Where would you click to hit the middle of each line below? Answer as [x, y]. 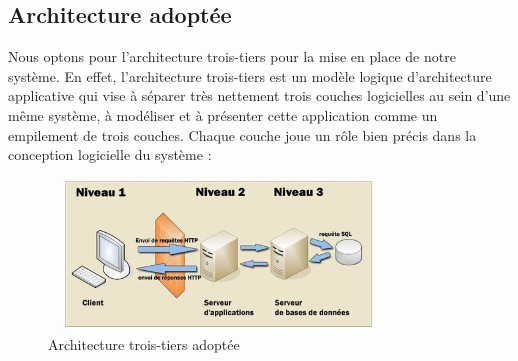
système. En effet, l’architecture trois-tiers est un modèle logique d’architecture [250, 75]
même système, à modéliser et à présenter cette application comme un [223, 114]
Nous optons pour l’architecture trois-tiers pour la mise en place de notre [232, 56]
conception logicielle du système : [110, 154]
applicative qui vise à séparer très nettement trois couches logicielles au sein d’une [259, 95]
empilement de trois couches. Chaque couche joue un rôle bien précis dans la [242, 134]
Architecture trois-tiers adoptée [144, 343]
